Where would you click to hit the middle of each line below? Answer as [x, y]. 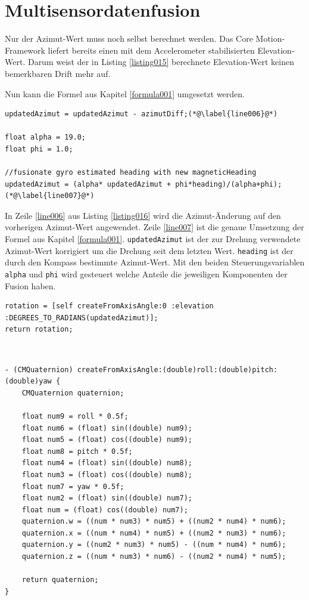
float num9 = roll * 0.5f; [75, 416]
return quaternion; [60, 580]
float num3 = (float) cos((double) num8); [107, 474]
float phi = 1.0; [39, 149]
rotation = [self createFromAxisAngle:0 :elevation [109, 306]
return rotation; [39, 330]
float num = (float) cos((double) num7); [105, 510]
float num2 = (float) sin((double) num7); [107, 498]
